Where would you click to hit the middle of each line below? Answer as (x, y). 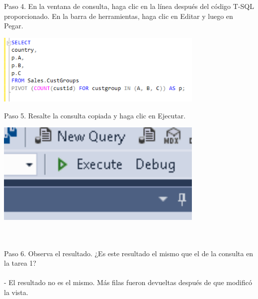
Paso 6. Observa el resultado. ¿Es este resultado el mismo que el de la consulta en (129, 253)
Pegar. (14, 26)
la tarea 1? (20, 263)
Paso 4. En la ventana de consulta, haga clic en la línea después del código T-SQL (129, 6)
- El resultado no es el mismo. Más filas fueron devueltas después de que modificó (128, 282)
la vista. (16, 292)
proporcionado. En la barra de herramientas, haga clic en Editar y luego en (119, 16)
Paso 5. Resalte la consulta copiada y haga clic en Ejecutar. (95, 115)
